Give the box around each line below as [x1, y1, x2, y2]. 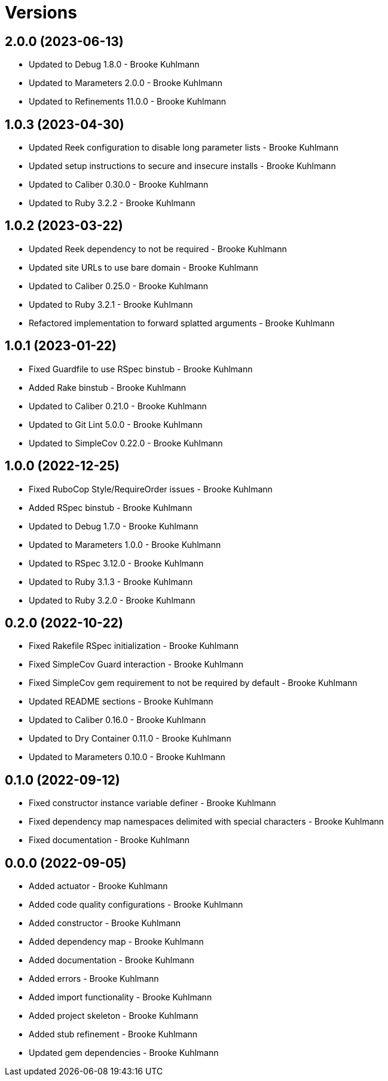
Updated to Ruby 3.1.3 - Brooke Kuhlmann [29, 576, 193, 587]
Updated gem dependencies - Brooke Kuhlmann [29, 1048, 219, 1058]
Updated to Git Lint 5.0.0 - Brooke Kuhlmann [29, 419, 203, 430]
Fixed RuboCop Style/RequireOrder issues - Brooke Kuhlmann [29, 483, 273, 494]
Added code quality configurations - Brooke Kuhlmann [29, 899, 243, 910]
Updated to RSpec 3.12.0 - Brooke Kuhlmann [29, 558, 204, 568]
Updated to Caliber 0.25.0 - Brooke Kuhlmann [29, 280, 208, 291]
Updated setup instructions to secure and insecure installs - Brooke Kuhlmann [29, 161, 336, 172]
